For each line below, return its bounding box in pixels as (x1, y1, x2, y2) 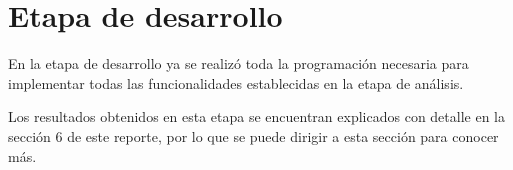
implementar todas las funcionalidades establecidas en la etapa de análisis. (8, 72, 464, 93)
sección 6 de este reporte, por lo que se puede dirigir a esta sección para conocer (8, 125, 499, 146)
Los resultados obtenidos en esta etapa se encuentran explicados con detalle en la (8, 106, 505, 127)
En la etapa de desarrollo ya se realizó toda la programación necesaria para (8, 53, 469, 74)
